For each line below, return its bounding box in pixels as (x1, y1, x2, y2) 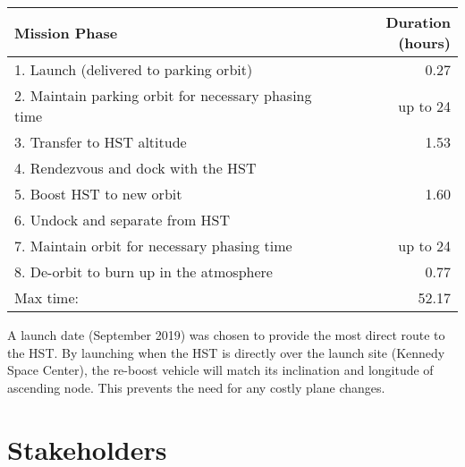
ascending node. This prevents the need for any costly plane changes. (7, 378, 385, 396)
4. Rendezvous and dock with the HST (14, 157, 257, 178)
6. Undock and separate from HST (14, 209, 231, 230)
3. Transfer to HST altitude (14, 132, 187, 152)
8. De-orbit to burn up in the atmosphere (14, 261, 273, 282)
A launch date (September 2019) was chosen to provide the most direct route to (7, 326, 445, 344)
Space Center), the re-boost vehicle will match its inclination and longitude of (7, 361, 434, 379)
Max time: (14, 287, 80, 308)
